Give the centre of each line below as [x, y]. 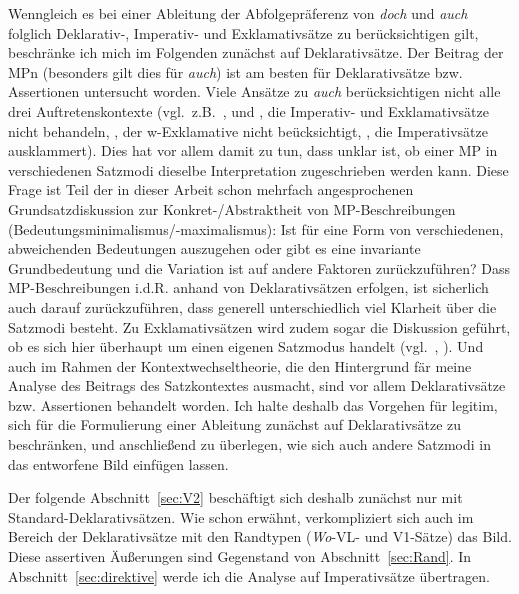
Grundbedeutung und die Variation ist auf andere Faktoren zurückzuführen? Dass [259, 267]
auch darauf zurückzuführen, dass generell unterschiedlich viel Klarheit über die [252, 306]
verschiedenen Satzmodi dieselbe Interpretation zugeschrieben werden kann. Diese [258, 169]
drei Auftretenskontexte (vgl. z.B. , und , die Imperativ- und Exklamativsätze [248, 110]
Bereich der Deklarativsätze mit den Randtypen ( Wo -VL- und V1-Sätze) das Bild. [260, 536]
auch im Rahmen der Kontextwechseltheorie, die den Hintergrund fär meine [240, 365]
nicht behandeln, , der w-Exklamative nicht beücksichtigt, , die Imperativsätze [248, 130]
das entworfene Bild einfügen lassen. [118, 463]
